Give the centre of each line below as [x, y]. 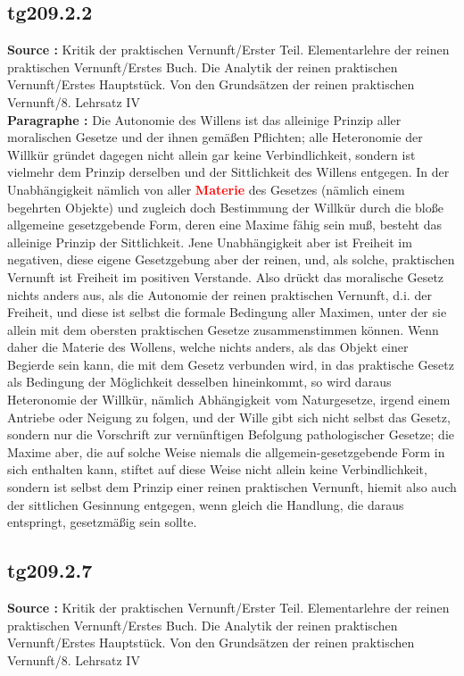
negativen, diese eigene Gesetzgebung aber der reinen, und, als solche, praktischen [231, 259]
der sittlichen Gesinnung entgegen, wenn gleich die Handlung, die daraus [206, 504]
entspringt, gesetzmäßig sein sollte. [102, 522]
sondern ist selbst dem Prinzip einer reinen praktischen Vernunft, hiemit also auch [232, 487]
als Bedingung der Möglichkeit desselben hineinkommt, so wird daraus [199, 382]
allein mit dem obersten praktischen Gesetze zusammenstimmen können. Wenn [223, 329]
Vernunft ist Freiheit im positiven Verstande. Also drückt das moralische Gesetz [226, 276]
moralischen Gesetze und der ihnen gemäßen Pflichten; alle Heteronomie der [215, 137]
